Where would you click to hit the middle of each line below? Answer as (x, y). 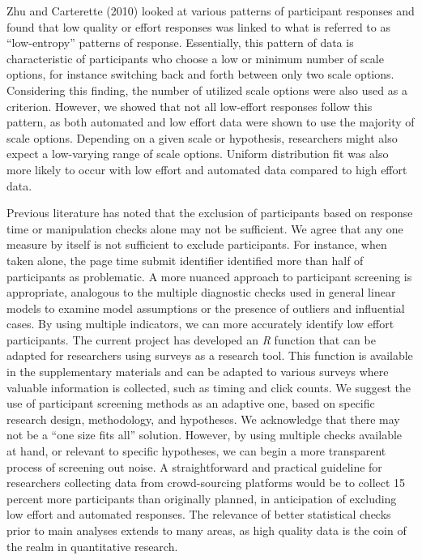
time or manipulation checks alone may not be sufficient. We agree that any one (205, 228)
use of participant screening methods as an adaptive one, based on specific (191, 403)
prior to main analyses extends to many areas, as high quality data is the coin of (207, 530)
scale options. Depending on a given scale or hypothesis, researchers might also (202, 137)
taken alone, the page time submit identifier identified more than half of (185, 260)
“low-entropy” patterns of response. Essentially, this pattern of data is (180, 43)
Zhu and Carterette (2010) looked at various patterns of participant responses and (211, 11)
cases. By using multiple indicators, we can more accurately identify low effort (200, 324)
